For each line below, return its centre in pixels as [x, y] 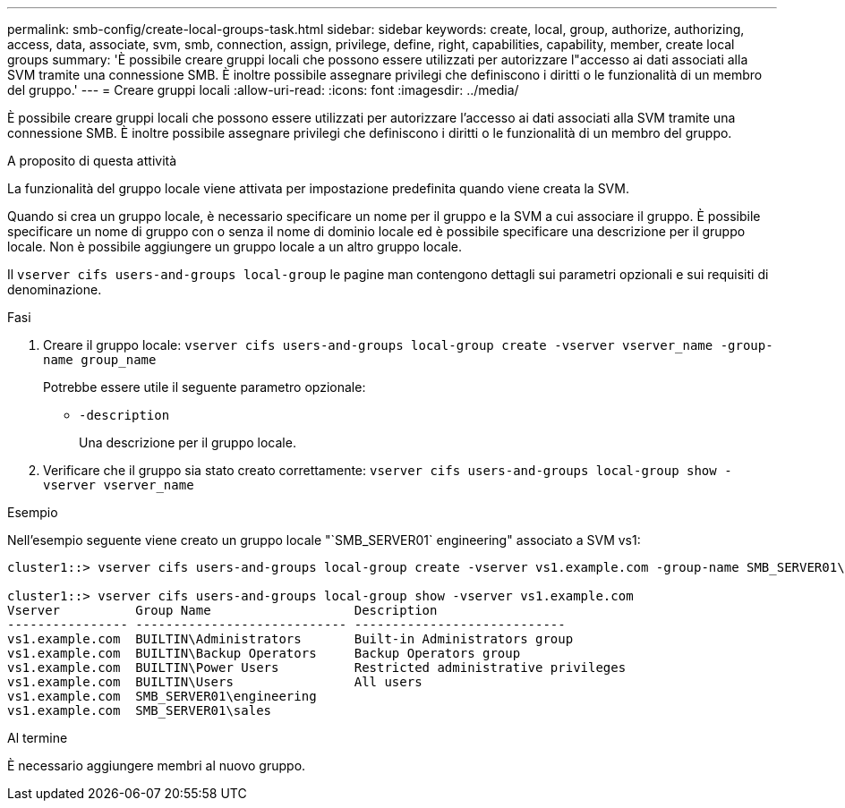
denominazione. [55, 289]
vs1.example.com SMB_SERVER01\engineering [162, 696]
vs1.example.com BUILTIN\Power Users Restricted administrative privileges [317, 668]
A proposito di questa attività [92, 161]
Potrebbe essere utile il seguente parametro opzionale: [205, 387]
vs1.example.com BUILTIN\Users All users [215, 682]
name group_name [100, 360]
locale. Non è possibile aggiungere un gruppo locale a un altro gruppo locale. [235, 247]
